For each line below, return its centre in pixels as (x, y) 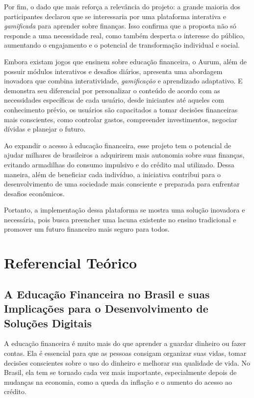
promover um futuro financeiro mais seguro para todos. (87, 229)
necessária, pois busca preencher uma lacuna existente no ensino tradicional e (120, 219)
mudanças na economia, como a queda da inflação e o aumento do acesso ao (118, 382)
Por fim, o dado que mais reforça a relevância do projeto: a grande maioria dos (122, 6)
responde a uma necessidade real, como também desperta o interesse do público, (124, 35)
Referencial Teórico (71, 263)
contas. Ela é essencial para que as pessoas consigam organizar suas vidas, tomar (125, 353)
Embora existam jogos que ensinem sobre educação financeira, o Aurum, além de (125, 61)
